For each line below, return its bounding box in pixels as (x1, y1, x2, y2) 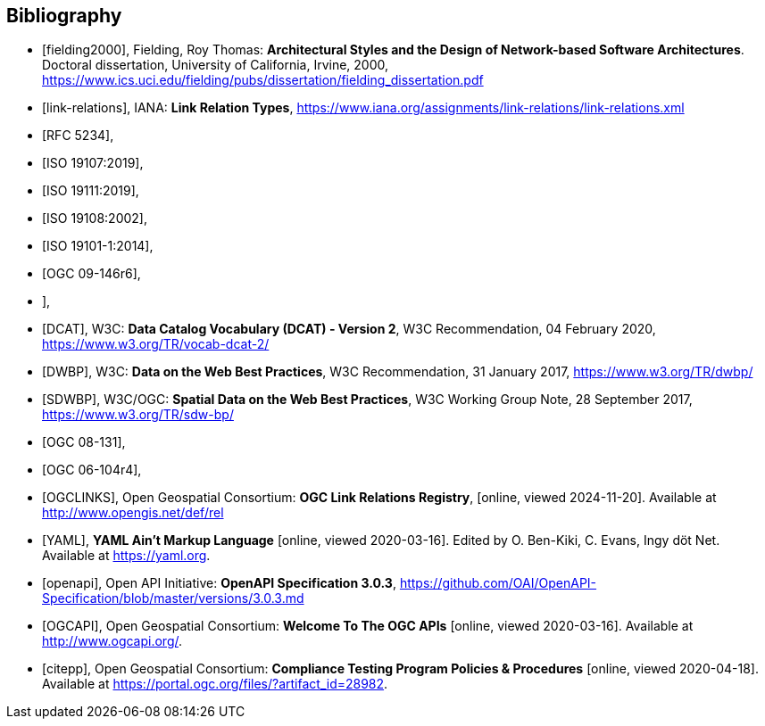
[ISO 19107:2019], (42, 155, 144, 171)
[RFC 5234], (42, 128, 114, 144)
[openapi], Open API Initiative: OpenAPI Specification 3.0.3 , (42, 575, 396, 591)
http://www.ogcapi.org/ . (42, 633, 183, 649)
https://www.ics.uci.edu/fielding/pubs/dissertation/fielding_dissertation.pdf (42, 72, 484, 88)
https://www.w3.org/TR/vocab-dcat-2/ (42, 336, 270, 352)
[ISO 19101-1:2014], (42, 238, 154, 254)
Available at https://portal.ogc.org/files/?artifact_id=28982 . (42, 676, 388, 692)
